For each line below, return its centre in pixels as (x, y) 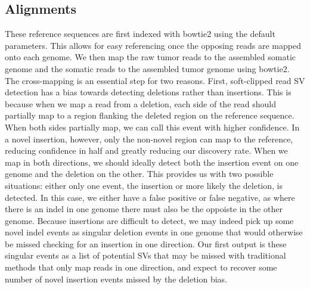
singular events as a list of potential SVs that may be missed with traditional (145, 255)
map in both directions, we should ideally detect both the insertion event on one (152, 162)
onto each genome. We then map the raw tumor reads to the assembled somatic (151, 57)
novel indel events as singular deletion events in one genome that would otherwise (154, 232)
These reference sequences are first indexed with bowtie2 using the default (140, 34)
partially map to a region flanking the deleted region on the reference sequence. (150, 115)
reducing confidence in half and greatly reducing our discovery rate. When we (146, 150)
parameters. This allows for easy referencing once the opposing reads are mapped (153, 45)
